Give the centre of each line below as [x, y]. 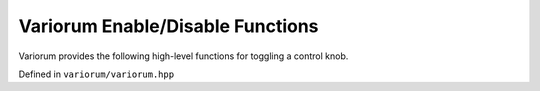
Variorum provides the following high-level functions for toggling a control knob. [183, 56]
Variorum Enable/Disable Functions [168, 26]
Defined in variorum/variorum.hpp [96, 74]
